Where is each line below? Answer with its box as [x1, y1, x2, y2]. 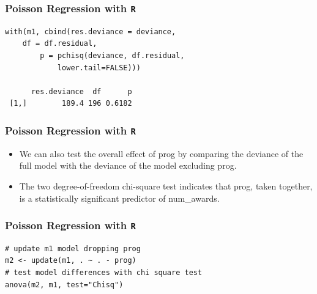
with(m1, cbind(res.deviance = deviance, [5, 27, 176, 36]
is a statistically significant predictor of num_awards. [19, 191, 220, 204]
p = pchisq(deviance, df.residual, [40, 51, 185, 60]
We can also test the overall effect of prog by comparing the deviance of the [19, 147, 304, 160]
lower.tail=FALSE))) [57, 63, 141, 72]
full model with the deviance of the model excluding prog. [19, 159, 237, 172]
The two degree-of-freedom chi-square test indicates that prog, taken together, [19, 179, 313, 192]
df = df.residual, [22, 39, 97, 48]
